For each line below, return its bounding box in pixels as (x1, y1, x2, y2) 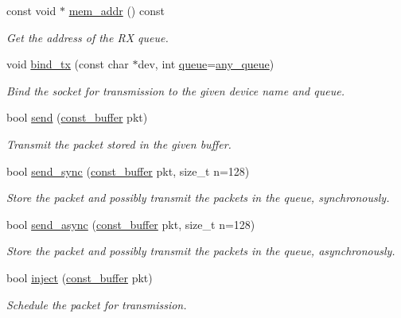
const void (6, 2, 56, 18)
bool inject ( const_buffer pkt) (6, 269, 153, 285)
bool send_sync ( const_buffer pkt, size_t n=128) (6, 162, 250, 179)
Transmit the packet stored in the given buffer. (6, 135, 232, 152)
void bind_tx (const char (6, 56, 129, 72)
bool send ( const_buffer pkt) (6, 109, 148, 126)
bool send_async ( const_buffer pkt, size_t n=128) (6, 215, 255, 232)
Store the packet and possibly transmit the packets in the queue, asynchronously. (6, 242, 395, 259)
